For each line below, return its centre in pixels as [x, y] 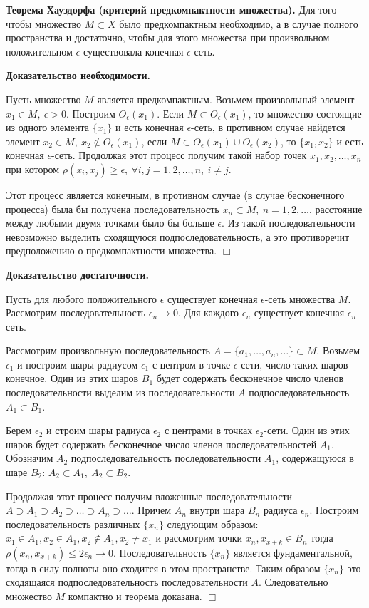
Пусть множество [43, 99]
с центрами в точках [208, 430]
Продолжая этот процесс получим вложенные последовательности [149, 496]
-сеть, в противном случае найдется [268, 127]
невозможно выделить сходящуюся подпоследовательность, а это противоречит [178, 236]
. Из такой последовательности [289, 223]
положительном [39, 51]
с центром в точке [191, 364]
